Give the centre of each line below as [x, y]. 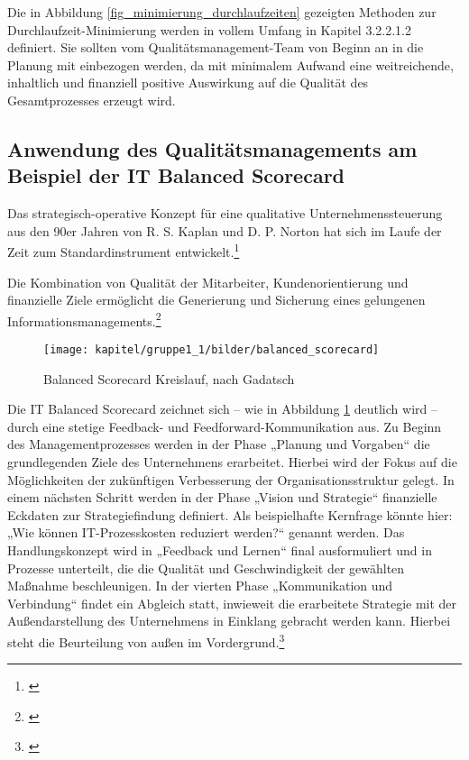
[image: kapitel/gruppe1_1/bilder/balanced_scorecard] [212, 350]
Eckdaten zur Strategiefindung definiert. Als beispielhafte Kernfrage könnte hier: [230, 514]
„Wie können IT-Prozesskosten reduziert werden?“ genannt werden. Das [206, 532]
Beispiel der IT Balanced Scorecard [176, 175]
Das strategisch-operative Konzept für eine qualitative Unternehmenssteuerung [225, 213]
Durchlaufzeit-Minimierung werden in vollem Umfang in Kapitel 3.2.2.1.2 [209, 29]
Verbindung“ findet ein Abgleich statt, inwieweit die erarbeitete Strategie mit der [232, 603]
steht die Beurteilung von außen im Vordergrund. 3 [146, 641]
